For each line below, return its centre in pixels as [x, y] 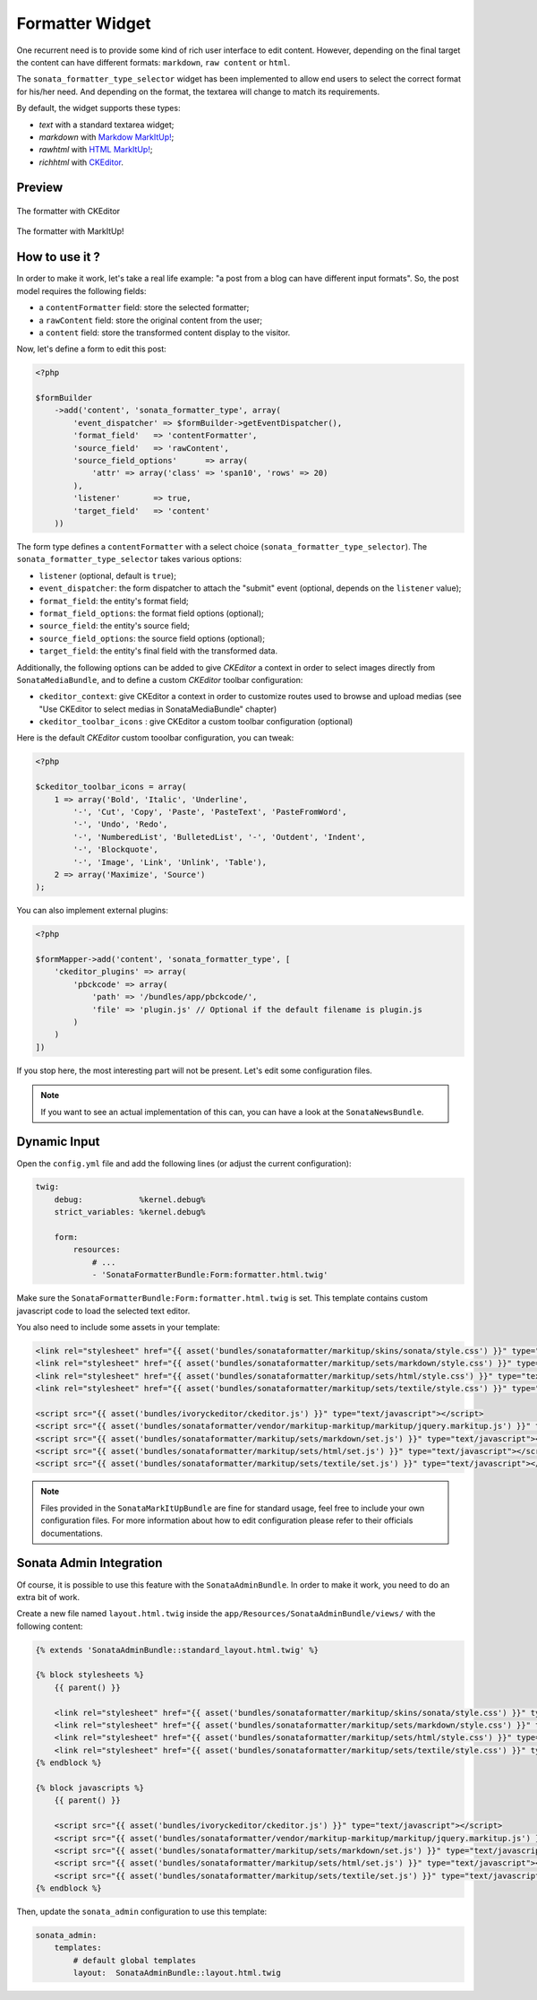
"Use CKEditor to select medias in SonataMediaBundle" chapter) [158, 709]
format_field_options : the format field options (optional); [151, 613]
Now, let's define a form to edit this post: [92, 349]
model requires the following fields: [81, 290]
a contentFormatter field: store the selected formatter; [144, 307]
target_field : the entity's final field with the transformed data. [158, 651]
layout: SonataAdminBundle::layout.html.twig [177, 1973]
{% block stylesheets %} [90, 1675]
